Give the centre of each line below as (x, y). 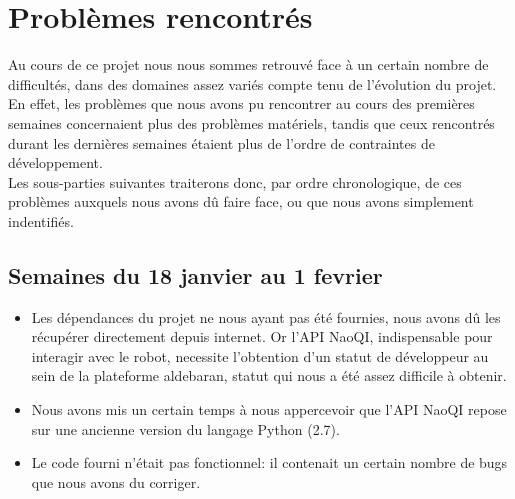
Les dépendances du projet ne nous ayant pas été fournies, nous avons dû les (266, 316)
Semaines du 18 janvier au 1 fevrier (195, 274)
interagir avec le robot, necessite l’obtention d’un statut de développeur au (260, 355)
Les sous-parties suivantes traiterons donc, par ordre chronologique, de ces (235, 181)
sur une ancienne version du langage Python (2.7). (185, 428)
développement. (55, 162)
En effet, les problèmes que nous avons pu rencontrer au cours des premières (241, 103)
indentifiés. (41, 220)
